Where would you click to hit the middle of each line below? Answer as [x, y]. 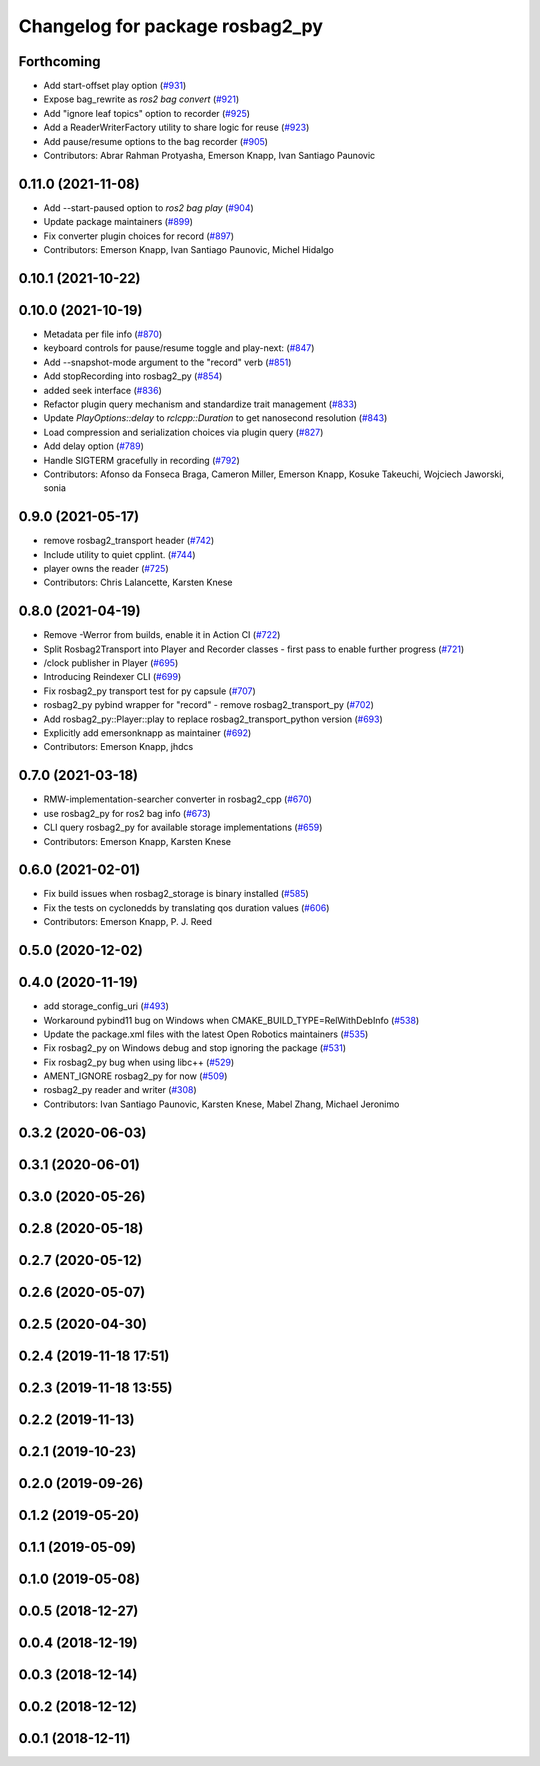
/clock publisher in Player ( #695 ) [111, 663]
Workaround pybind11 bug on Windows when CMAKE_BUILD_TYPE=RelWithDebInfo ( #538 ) [231, 1020]
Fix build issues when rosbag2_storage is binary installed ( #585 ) [176, 894]
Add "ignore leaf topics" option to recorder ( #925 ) [146, 113]
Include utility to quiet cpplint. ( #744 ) [119, 554]
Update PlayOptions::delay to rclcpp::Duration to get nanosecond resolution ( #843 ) [215, 418]
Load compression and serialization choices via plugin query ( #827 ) [183, 432]
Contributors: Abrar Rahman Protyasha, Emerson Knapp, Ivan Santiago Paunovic [209, 156]
